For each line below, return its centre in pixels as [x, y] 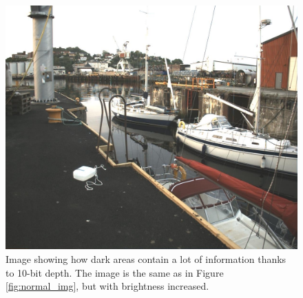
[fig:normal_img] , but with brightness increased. [107, 286]
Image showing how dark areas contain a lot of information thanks [146, 259]
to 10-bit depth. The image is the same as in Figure [115, 272]
